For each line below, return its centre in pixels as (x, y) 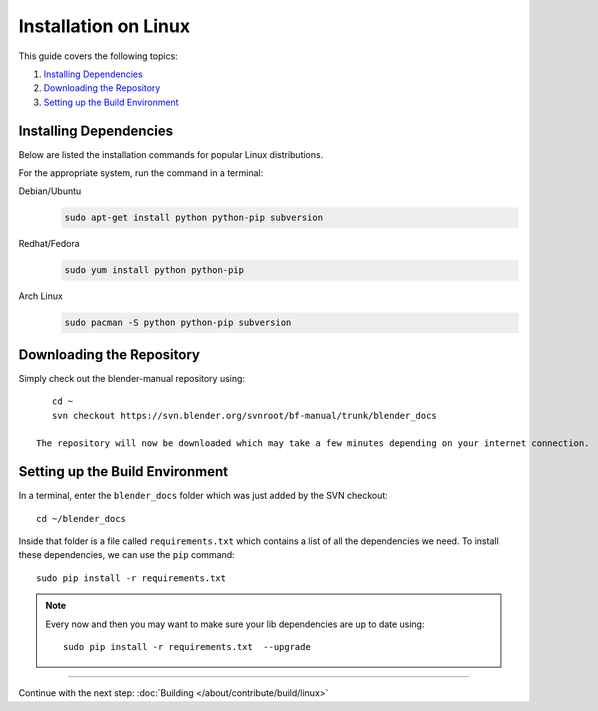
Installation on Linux (104, 26)
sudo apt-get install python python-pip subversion (194, 218)
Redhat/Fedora (49, 244)
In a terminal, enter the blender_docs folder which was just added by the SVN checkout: (203, 496)
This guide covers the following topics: (98, 56)
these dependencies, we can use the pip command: (126, 555)
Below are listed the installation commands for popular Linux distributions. (171, 154)
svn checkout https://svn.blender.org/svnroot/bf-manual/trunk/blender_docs (244, 415)
